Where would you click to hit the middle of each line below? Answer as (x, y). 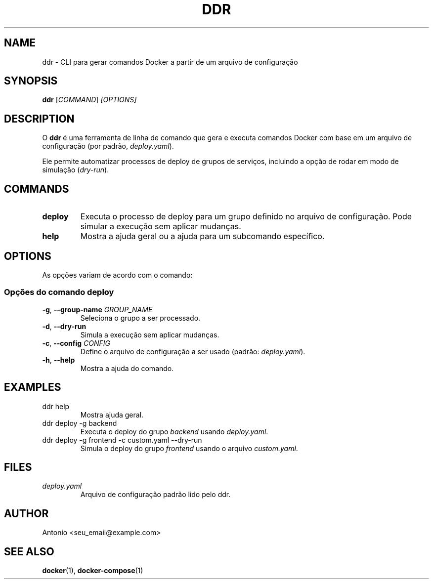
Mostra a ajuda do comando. (127, 368)
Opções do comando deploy (59, 292)
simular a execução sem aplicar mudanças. (161, 227)
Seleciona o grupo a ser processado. (140, 318)
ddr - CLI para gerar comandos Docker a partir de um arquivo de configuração (170, 62)
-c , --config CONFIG (76, 343)
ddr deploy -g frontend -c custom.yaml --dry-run (122, 440)
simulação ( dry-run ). (76, 170)
